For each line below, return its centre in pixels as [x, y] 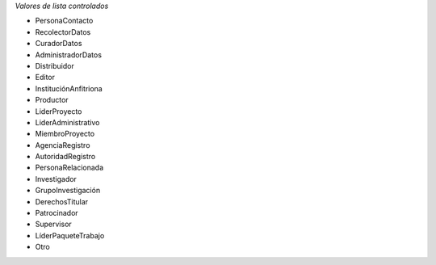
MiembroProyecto [65, 134]
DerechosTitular [62, 201]
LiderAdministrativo [67, 122]
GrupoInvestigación [68, 191]
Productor [52, 100]
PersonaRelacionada [69, 168]
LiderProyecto [59, 111]
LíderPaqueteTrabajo [70, 235]
